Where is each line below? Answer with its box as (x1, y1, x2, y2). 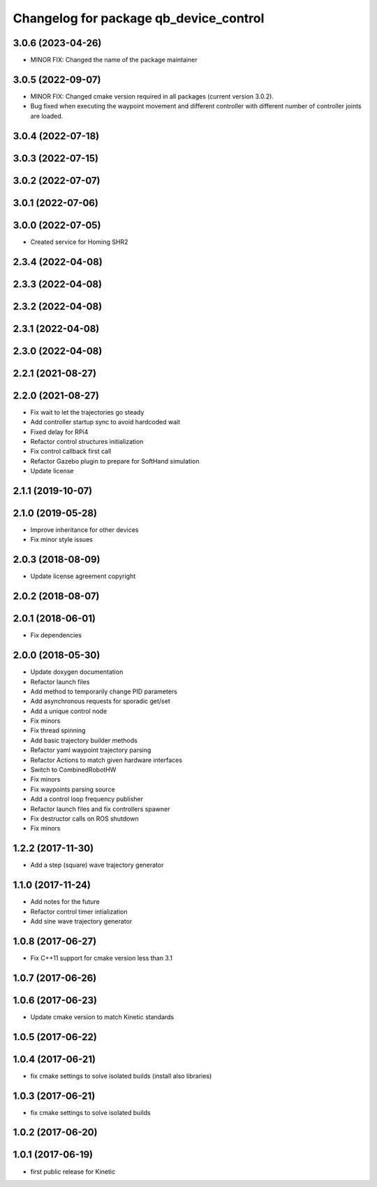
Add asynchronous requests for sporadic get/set (30, 697, 170, 705)
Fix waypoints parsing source (30, 785, 115, 793)
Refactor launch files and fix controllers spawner (30, 805, 170, 813)
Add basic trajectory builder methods (30, 736, 138, 744)
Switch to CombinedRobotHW (30, 765, 117, 774)
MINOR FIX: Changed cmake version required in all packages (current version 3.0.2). (30, 92, 274, 101)
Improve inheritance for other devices (30, 525, 139, 534)
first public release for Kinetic (30, 1167, 115, 1176)
